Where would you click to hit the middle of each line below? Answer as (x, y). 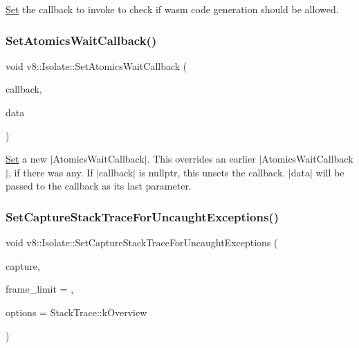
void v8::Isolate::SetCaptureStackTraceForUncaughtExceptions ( (142, 242)
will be (330, 172)
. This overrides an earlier (201, 159)
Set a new (26, 159)
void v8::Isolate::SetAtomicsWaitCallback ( (96, 65)
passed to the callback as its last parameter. (99, 186)
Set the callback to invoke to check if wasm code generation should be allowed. (172, 9)
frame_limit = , (40, 289)
